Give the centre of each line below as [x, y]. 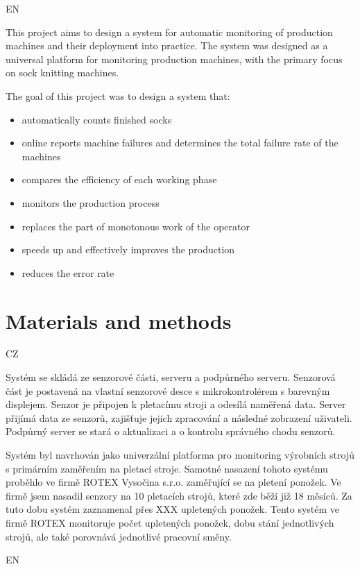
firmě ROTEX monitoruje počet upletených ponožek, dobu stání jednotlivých [170, 522]
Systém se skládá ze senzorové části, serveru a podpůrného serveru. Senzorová [171, 377]
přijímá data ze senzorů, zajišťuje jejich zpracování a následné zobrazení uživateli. [179, 417]
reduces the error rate [68, 272]
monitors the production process [91, 202]
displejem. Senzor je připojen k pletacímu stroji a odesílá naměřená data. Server [176, 404]
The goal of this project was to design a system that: [118, 95]
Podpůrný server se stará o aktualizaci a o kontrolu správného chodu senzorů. [171, 431]
